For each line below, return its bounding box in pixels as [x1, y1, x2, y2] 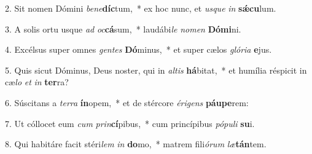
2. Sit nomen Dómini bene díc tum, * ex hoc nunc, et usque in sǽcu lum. [5, 2, 276, 14]
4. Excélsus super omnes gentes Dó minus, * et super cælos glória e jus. [5, 43, 272, 56]
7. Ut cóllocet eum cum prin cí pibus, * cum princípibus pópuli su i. [5, 117, 255, 129]
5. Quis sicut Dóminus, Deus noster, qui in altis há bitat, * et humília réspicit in [5, 63, 307, 76]
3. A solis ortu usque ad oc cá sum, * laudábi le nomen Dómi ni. [5, 22, 241, 35]
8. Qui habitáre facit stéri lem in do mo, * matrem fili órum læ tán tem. [5, 137, 267, 150]
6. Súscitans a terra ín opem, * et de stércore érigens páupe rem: [5, 96, 249, 109]
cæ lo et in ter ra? [5, 75, 69, 88]
